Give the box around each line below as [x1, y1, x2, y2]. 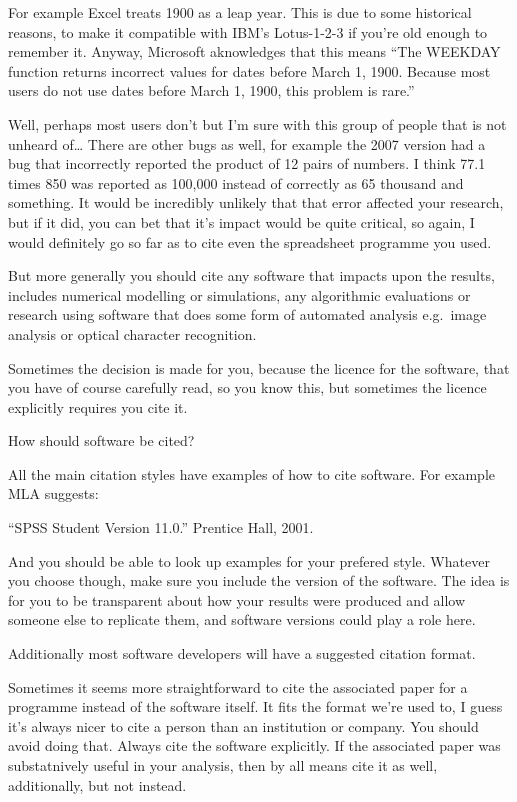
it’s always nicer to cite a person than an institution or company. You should [8, 715, 479, 736]
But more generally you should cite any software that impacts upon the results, [8, 265, 495, 286]
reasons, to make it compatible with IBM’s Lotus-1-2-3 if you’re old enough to [8, 21, 488, 42]
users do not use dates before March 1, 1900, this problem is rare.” [8, 80, 415, 101]
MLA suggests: [8, 483, 99, 504]
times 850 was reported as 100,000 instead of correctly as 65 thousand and [8, 172, 464, 193]
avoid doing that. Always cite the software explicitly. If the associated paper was [8, 735, 501, 756]
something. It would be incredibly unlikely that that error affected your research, [8, 192, 504, 213]
